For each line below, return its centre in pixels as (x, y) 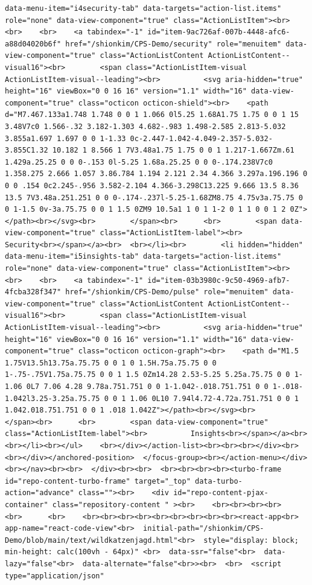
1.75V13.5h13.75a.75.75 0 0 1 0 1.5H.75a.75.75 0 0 (111, 363)
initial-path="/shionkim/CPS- (204, 529)
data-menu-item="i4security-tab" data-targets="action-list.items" (143, 8)
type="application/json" (55, 576)
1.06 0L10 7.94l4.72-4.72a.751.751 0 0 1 (214, 398)
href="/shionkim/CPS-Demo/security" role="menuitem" (174, 44)
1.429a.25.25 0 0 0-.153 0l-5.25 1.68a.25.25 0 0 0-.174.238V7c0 (139, 162)
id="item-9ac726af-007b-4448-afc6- (219, 32)
